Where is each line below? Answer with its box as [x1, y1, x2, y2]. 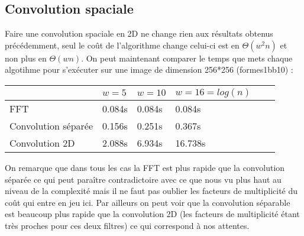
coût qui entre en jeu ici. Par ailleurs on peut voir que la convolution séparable [5, 196, 290, 208]
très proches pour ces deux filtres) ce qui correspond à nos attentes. [5, 219, 250, 231]
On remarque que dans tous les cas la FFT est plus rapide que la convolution [5, 161, 285, 173]
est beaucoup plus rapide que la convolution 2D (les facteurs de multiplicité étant [5, 208, 300, 220]
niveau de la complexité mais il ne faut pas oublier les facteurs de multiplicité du [5, 185, 298, 197]
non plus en [5, 51, 47, 64]
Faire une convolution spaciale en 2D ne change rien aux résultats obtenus [5, 27, 273, 40]
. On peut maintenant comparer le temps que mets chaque [81, 51, 293, 64]
